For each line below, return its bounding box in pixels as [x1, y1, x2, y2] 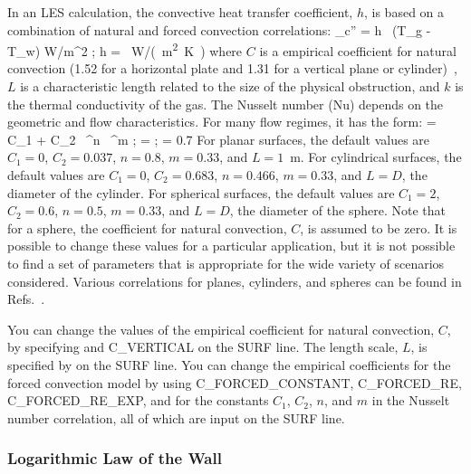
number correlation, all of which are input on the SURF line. [7, 408, 345, 427]
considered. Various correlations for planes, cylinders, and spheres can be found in [7, 271, 462, 290]
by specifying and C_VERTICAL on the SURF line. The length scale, [7, 337, 399, 356]
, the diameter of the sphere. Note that [229, 201, 446, 220]
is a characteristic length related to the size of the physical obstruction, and [20, 77, 440, 96]
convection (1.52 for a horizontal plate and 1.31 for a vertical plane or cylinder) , [7, 59, 457, 78]
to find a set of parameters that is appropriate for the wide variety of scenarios [7, 253, 445, 272]
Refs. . [7, 289, 45, 308]
